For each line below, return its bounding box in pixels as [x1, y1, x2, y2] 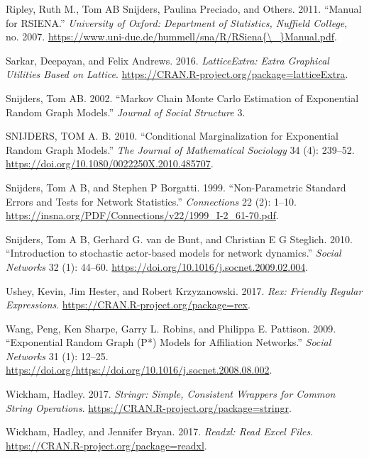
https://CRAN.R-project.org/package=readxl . [6, 437, 207, 452]
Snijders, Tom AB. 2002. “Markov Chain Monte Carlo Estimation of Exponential [6, 90, 359, 105]
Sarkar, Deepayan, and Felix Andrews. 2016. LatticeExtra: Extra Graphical [6, 52, 329, 67]
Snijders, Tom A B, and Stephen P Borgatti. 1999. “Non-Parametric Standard [6, 179, 346, 194]
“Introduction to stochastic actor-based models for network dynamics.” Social [6, 245, 341, 260]
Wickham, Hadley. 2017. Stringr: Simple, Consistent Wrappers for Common [6, 386, 336, 401]
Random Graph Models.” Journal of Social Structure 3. [6, 104, 246, 119]
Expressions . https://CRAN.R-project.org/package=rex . [6, 297, 250, 312]
